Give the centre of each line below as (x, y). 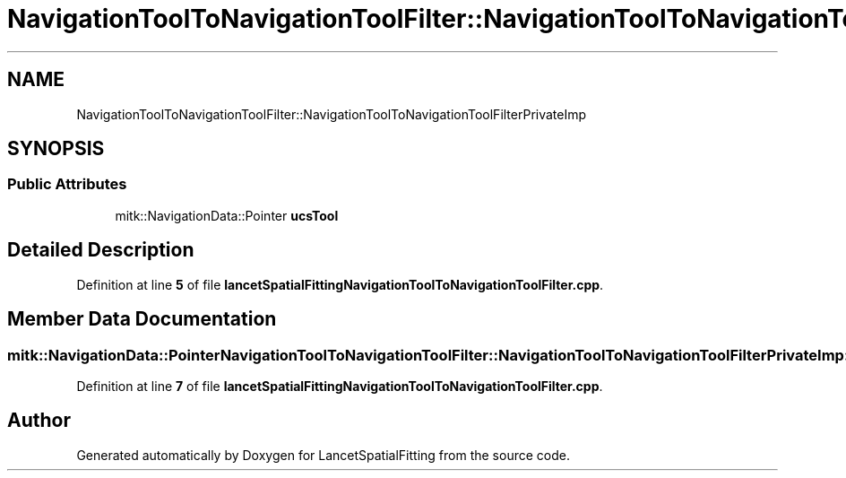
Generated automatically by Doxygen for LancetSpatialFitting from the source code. (323, 455)
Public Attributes (67, 184)
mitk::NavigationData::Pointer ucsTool (227, 215)
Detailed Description (101, 250)
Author (39, 421)
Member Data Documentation (142, 319)
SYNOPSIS (56, 149)
